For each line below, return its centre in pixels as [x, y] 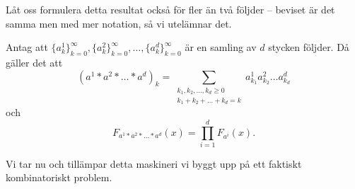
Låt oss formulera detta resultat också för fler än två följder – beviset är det [170, 9]
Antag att [27, 47]
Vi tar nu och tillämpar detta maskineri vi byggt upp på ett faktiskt [154, 163]
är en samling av [221, 47]
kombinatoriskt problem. [59, 177]
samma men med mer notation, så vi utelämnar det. [119, 23]
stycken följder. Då [309, 47]
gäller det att [34, 62]
